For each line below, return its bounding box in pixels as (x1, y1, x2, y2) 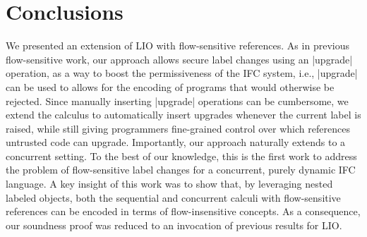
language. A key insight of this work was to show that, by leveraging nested (6, 176, 333, 191)
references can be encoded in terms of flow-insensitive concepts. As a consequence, (6, 204, 361, 219)
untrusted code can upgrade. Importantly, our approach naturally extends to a (6, 135, 346, 150)
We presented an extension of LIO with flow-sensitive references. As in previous (6, 38, 349, 53)
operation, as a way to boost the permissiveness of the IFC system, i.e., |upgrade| (6, 66, 358, 80)
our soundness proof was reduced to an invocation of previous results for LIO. (6, 217, 342, 232)
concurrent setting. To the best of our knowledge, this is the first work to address (6, 148, 357, 163)
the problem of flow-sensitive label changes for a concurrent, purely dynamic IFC (6, 162, 356, 177)
